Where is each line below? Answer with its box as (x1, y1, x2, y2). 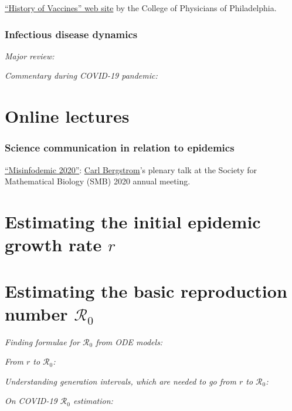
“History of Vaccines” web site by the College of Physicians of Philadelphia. (5, 2, 277, 14)
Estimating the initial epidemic (5, 209, 261, 233)
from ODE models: (96, 335, 163, 348)
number (5, 301, 68, 325)
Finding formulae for (5, 335, 80, 348)
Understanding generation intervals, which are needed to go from (5, 375, 236, 387)
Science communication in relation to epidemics (5, 140, 235, 155)
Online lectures (5, 104, 130, 128)
